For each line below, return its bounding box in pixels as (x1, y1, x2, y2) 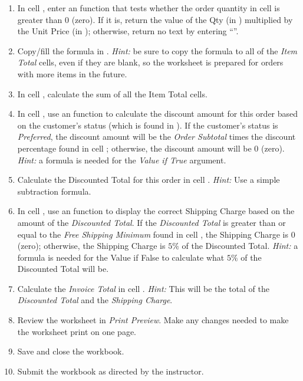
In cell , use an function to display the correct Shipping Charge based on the (17, 205, 295, 217)
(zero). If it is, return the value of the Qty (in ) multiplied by (71, 13, 293, 25)
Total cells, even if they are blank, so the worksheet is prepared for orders (17, 56, 284, 68)
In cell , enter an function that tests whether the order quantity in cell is (17, 2, 280, 14)
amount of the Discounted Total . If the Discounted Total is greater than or (17, 216, 286, 228)
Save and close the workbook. (17, 345, 124, 357)
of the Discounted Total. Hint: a (182, 239, 298, 252)
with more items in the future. (17, 67, 127, 80)
